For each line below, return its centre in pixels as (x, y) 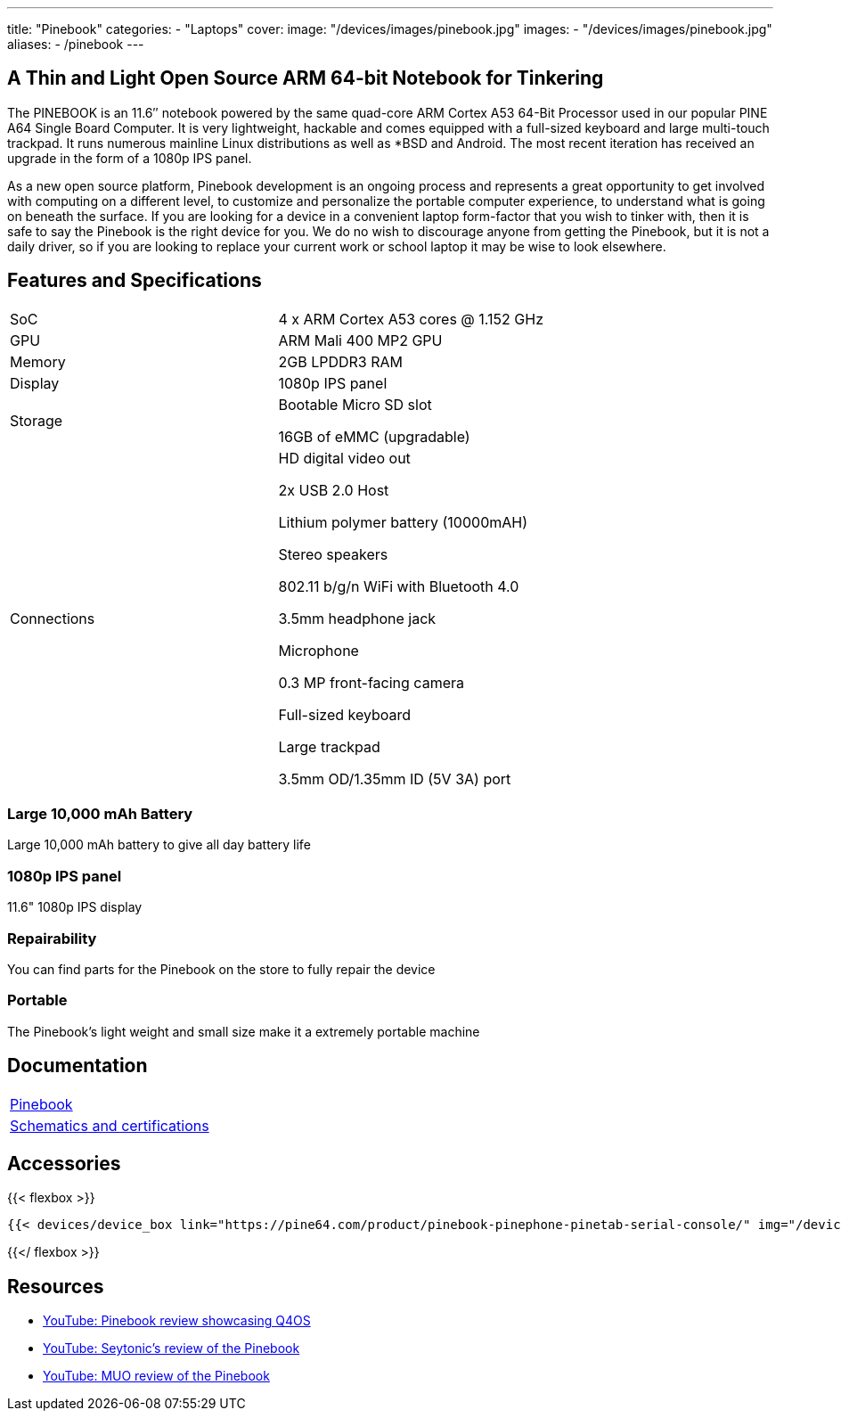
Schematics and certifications (110, 1125)
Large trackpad (329, 746)
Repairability (52, 938)
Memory (38, 361)
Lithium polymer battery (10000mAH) (403, 522)
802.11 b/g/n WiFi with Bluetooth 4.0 (399, 586)
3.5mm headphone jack (357, 618)
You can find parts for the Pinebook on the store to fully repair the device (221, 969)
